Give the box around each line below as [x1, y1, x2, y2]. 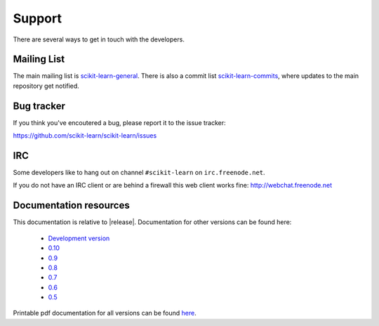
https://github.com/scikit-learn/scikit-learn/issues [13, 131, 157, 140]
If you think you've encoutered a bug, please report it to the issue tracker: [13, 118, 226, 126]
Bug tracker [13, 100, 66, 112]
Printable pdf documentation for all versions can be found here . [13, 309, 197, 318]
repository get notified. [13, 81, 80, 90]
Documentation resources [13, 200, 130, 211]
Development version [48, 234, 110, 242]
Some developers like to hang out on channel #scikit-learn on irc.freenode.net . [13, 169, 266, 177]
